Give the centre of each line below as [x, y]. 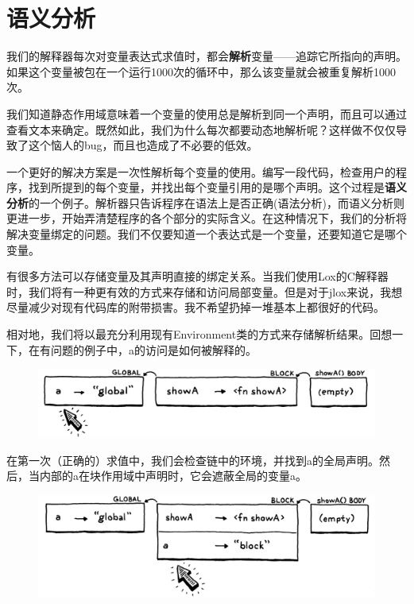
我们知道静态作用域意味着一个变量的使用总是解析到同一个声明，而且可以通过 [207, 113]
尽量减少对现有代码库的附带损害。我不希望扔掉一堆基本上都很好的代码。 [195, 307]
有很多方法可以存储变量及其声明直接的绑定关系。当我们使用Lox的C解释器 [197, 276]
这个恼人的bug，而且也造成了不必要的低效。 [143, 145]
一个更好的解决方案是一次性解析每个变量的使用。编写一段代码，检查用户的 [201, 171]
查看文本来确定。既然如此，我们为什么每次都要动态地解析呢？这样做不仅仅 [201, 129]
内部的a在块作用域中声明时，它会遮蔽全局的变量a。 [173, 476]
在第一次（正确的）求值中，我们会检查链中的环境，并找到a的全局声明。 [193, 460]
